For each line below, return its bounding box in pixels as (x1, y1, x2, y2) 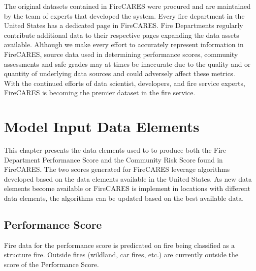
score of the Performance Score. (4, 259, 99, 270)
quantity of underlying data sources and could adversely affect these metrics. (4, 68, 235, 79)
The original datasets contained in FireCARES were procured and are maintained (4, 1, 251, 11)
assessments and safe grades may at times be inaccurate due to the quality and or (4, 58, 251, 69)
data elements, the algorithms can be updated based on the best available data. (4, 193, 244, 203)
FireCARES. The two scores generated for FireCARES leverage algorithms (4, 164, 230, 174)
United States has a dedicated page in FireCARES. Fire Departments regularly (4, 20, 243, 30)
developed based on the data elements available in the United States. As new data (4, 173, 252, 184)
